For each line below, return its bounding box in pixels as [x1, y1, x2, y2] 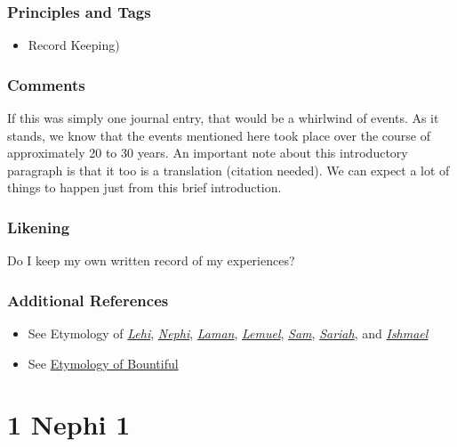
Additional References [7, 289, 169, 311]
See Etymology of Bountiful [28, 354, 179, 372]
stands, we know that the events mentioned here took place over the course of [7, 126, 430, 144]
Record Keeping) [28, 36, 120, 54]
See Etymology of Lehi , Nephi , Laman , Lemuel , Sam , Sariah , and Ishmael [28, 324, 429, 343]
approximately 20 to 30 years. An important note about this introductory [7, 143, 408, 162]
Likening [7, 215, 70, 238]
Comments [7, 73, 85, 95]
